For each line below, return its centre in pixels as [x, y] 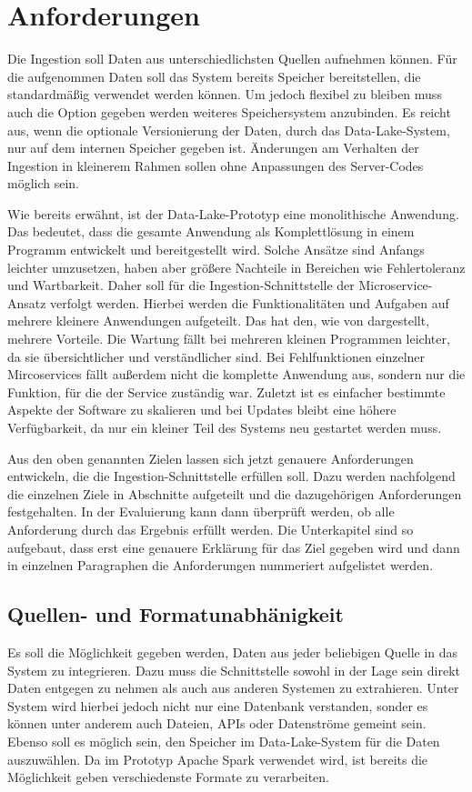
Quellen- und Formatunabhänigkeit [176, 614]
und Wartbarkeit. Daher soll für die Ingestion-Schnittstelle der [181, 285]
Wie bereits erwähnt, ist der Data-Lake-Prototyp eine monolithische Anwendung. [233, 213]
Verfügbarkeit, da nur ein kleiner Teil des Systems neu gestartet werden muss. [225, 427]
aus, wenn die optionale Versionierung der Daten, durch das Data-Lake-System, [229, 130]
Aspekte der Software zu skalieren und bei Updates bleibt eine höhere [202, 410]
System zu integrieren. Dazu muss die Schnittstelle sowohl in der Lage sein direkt [234, 670]
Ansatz [27, 302]
